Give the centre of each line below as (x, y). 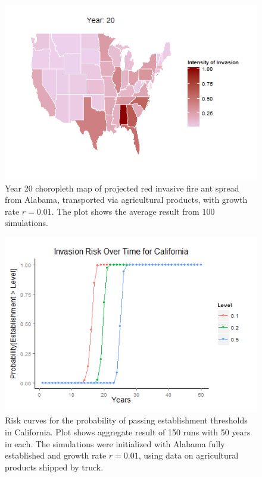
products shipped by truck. (54, 467)
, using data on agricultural (188, 455)
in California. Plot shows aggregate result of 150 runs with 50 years (128, 432)
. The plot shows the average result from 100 (133, 211)
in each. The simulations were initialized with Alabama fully (115, 443)
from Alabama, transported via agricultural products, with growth (126, 200)
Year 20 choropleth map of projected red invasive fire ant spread (122, 188)
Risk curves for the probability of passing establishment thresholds (126, 420)
